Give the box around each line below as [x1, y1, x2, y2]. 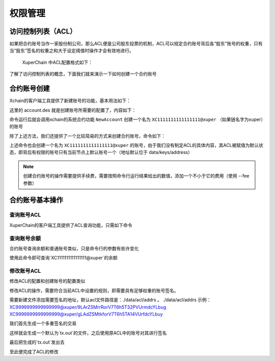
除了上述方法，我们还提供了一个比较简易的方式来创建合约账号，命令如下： [9, 133, 166, 139]
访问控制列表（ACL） [9, 27, 77, 36]
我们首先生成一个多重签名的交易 [9, 320, 76, 326]
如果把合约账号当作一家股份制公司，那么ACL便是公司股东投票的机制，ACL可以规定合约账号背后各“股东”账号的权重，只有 [9, 41, 263, 47]
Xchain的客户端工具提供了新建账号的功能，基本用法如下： [9, 97, 131, 104]
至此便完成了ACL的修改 [9, 348, 59, 354]
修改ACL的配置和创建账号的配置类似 [9, 278, 86, 284]
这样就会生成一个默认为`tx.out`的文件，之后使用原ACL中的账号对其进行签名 [9, 329, 167, 336]
